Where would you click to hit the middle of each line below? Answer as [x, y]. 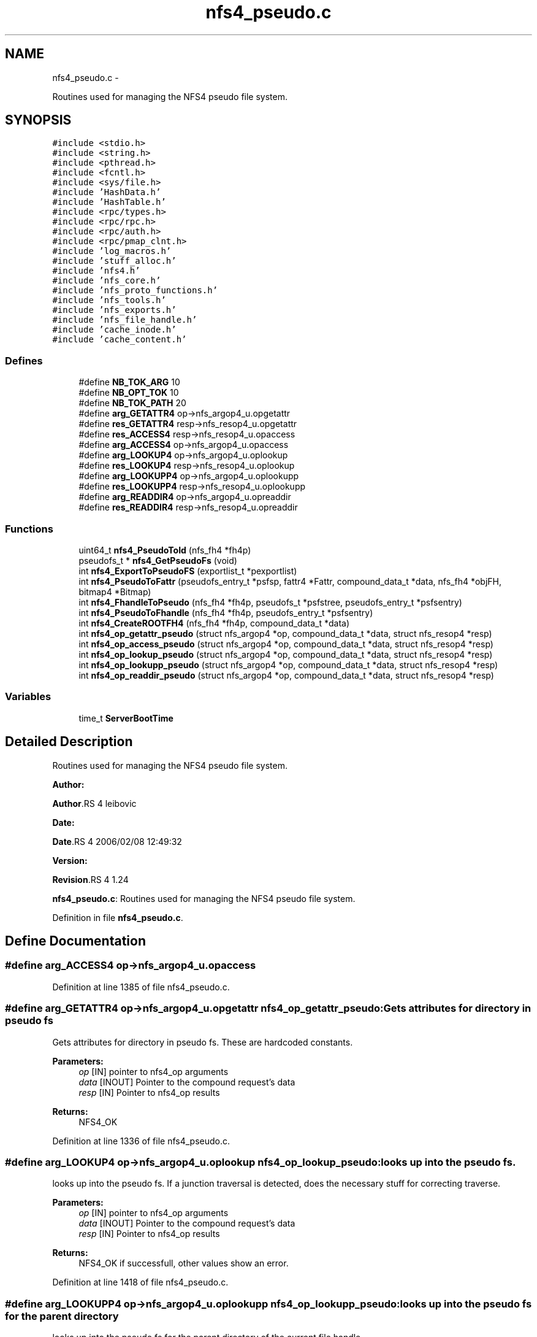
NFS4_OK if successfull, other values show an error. [184, 1263]
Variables [28, 697]
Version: [70, 860]
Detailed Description [69, 742]
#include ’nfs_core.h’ [107, 281]
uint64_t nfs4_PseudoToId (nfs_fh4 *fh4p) [165, 550]
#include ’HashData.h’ [107, 192]
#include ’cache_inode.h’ [114, 330]
